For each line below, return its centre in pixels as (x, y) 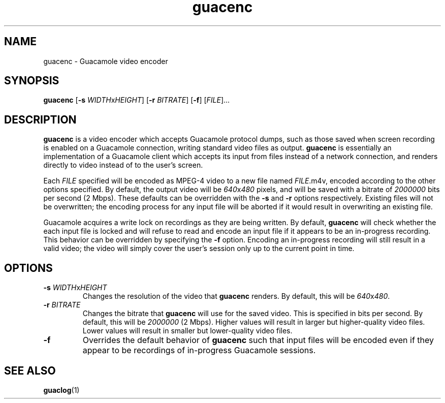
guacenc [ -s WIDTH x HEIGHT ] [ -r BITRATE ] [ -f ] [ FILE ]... (137, 100)
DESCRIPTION (40, 119)
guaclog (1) (61, 390)
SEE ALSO (30, 370)
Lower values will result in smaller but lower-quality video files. (187, 331)
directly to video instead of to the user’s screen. (123, 165)
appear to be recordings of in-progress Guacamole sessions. (199, 350)
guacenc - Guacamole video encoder (106, 61)
